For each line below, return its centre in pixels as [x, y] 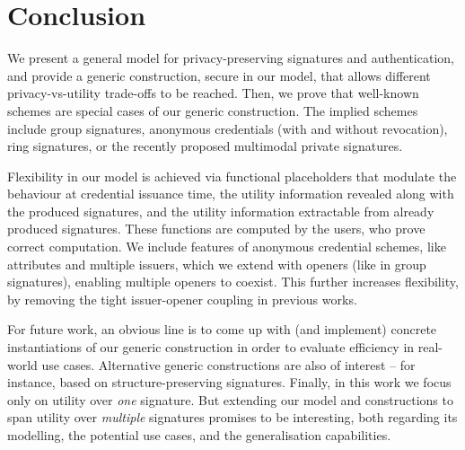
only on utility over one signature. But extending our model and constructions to [230, 399]
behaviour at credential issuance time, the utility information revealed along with [231, 194]
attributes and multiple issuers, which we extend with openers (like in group [217, 264]
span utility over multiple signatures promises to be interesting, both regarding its [232, 417]
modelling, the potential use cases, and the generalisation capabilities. [199, 435]
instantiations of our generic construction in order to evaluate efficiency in [211, 347]
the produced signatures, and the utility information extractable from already [221, 211]
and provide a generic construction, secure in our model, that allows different [219, 75]
